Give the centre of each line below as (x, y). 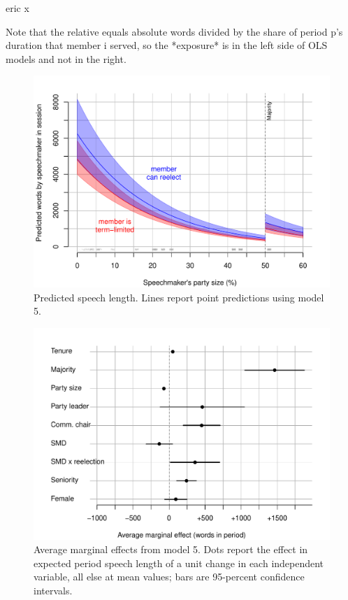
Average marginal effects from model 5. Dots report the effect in (171, 549)
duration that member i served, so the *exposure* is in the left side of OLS (167, 45)
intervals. (53, 590)
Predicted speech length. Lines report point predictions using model (179, 297)
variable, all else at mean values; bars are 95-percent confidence (169, 577)
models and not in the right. (66, 58)
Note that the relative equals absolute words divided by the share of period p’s (174, 31)
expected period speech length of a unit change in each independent (179, 563)
